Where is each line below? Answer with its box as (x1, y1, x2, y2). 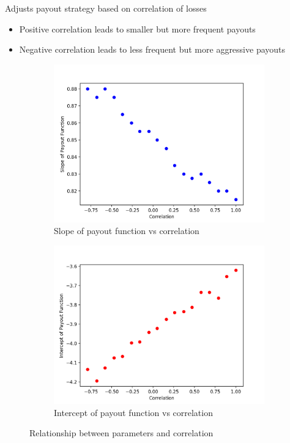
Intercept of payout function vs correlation (54, 406, 213, 418)
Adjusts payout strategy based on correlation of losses (5, 2, 207, 14)
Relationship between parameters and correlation (29, 426, 214, 439)
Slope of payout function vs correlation (54, 224, 199, 237)
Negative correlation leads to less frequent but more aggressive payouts (19, 43, 286, 56)
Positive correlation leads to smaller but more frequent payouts (19, 22, 256, 35)
